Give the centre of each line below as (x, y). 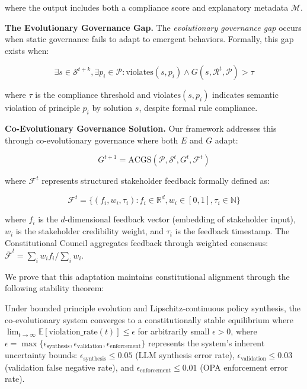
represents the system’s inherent (206, 342)
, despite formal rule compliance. (198, 108)
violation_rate (73, 332)
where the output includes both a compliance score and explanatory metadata (147, 7)
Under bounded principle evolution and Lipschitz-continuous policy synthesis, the (153, 307)
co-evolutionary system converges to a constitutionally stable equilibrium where (149, 319)
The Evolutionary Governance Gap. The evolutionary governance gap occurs (153, 27)
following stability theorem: (55, 288)
